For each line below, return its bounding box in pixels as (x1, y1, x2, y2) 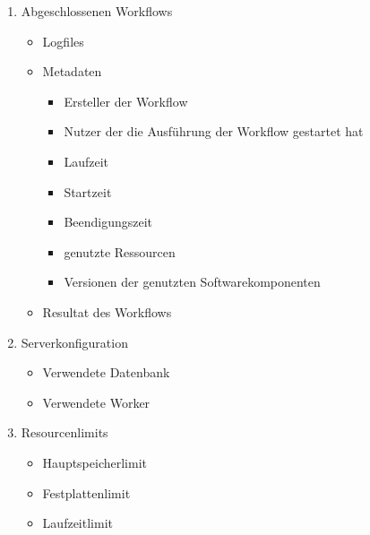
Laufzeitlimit (42, 513, 113, 532)
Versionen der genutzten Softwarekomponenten (64, 272, 321, 291)
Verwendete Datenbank (42, 363, 170, 382)
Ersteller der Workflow (64, 91, 188, 110)
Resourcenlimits (21, 423, 108, 442)
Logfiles (42, 31, 84, 50)
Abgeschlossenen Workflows (21, 2, 173, 20)
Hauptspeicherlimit (42, 453, 148, 471)
